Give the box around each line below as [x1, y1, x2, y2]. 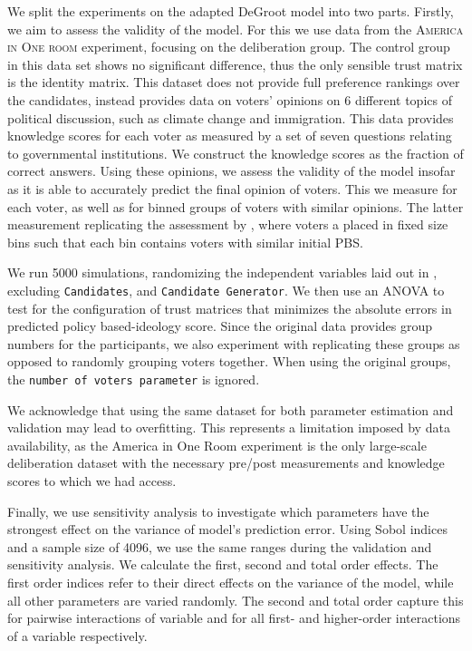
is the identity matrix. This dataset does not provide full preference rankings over [7, 73, 460, 92]
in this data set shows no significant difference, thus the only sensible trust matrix [7, 54, 463, 73]
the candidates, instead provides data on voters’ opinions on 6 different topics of [7, 90, 452, 109]
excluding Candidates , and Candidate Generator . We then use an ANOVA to [7, 280, 445, 299]
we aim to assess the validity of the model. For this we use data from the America [7, 19, 464, 38]
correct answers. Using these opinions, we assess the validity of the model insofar [7, 161, 456, 180]
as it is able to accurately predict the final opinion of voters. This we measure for [7, 179, 458, 198]
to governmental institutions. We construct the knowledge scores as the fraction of [7, 143, 464, 162]
